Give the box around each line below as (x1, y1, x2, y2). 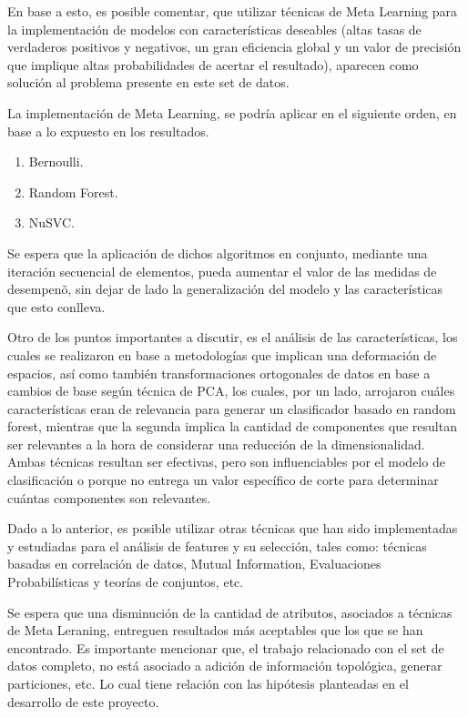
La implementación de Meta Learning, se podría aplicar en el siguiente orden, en (7, 103, 457, 122)
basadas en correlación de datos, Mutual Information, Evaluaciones (7, 554, 382, 573)
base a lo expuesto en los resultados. (7, 121, 209, 140)
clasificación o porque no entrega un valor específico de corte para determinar (7, 470, 439, 490)
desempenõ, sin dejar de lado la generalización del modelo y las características (7, 279, 443, 298)
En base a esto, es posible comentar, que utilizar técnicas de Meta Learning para (7, 2, 458, 20)
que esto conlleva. (7, 297, 106, 316)
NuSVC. (28, 213, 75, 232)
